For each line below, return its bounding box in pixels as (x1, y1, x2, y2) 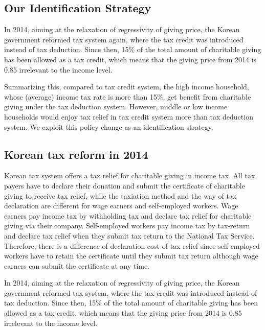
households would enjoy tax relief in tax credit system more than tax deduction (4, 111, 253, 122)
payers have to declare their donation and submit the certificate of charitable (4, 180, 245, 191)
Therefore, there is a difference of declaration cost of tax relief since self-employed (4, 240, 260, 251)
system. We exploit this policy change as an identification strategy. (4, 121, 213, 132)
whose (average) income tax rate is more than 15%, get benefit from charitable (4, 91, 251, 102)
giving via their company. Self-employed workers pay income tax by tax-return (4, 220, 250, 231)
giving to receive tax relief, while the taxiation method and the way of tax (4, 190, 237, 201)
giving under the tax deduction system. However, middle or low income (4, 101, 228, 112)
